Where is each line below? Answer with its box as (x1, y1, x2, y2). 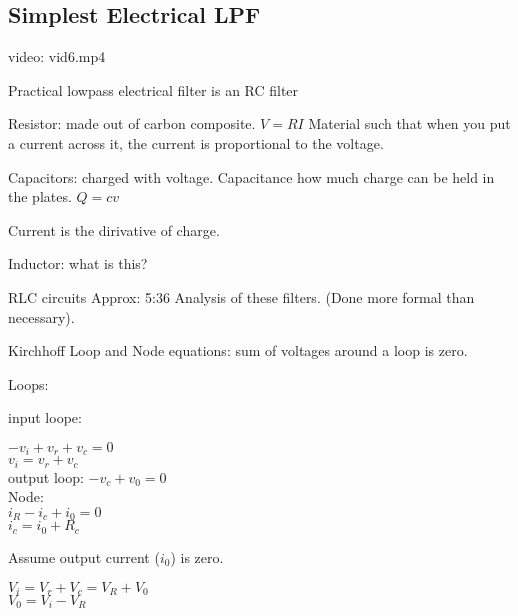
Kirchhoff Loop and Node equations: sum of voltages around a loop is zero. (8, 340, 468, 361)
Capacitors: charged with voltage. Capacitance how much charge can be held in (8, 166, 495, 187)
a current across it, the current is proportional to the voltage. (8, 132, 384, 153)
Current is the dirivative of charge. (8, 219, 220, 240)
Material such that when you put (308, 113, 511, 134)
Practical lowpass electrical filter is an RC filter (8, 79, 299, 100)
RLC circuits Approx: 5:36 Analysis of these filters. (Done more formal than (8, 286, 475, 307)
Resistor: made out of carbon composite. (8, 113, 256, 134)
